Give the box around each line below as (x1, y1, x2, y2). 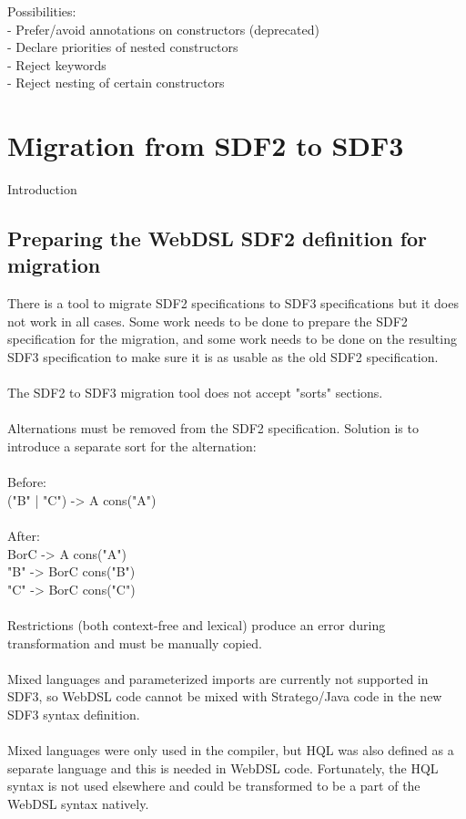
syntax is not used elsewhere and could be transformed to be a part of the (7, 776, 420, 795)
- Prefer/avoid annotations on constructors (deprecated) (7, 19, 319, 38)
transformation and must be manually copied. (7, 633, 262, 652)
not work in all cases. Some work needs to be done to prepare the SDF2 (7, 311, 408, 330)
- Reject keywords (7, 55, 106, 74)
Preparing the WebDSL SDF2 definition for (7, 224, 428, 253)
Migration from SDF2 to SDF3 (7, 127, 404, 164)
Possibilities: (7, 2, 76, 20)
